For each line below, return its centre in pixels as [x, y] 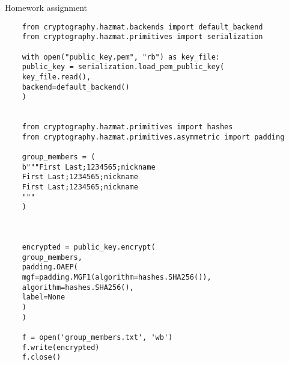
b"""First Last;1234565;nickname [89, 167]
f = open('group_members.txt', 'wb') [97, 337]
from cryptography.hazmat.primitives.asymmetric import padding [153, 137]
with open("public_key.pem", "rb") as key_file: [121, 57]
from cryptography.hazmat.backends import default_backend [142, 27]
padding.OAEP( [50, 267]
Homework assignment [46, 7]
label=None [44, 297]
